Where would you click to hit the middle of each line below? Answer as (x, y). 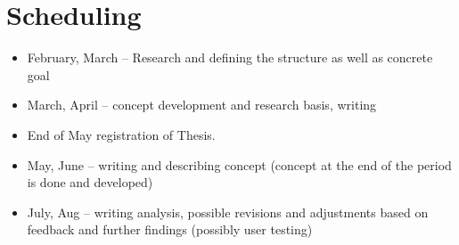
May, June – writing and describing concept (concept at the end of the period (239, 164)
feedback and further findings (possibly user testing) (170, 229)
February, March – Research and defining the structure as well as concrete (230, 57)
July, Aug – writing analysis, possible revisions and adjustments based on (228, 212)
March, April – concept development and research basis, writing (202, 105)
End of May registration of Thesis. (121, 134)
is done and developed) (90, 182)
